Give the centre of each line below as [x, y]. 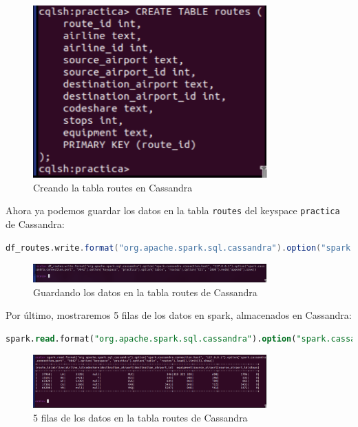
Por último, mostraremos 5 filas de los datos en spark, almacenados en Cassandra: [179, 315]
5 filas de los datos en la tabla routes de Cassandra [140, 417]
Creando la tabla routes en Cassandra [113, 187]
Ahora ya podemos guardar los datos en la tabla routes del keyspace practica [173, 210]
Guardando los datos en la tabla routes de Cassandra [145, 292]
